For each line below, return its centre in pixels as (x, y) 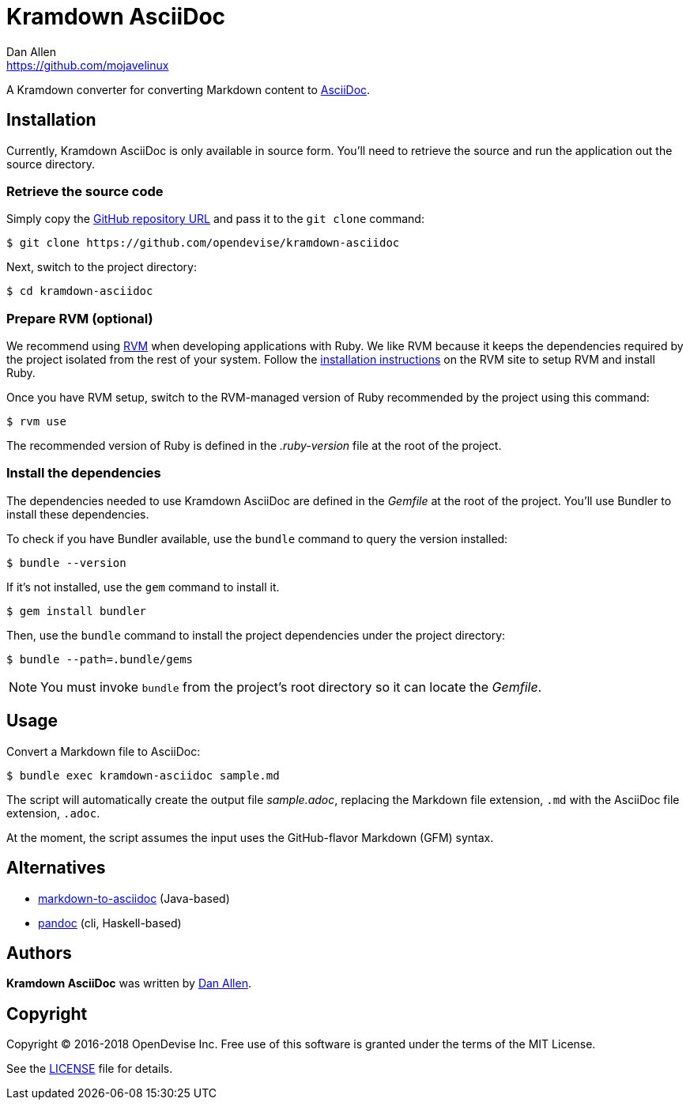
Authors (39, 953)
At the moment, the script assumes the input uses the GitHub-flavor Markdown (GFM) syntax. (250, 837)
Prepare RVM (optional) (80, 318)
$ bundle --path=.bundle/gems (100, 659)
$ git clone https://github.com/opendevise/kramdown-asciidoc (203, 243)
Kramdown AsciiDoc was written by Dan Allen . (129, 983)
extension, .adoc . (53, 813)
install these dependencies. (78, 514)
